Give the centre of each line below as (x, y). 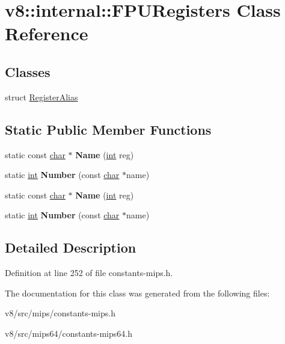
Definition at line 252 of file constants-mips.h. (89, 273)
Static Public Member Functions (108, 129)
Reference (47, 33)
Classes (28, 71)
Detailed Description (71, 247)
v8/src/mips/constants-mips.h (60, 313)
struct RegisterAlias (41, 97)
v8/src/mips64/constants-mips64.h (69, 333)
